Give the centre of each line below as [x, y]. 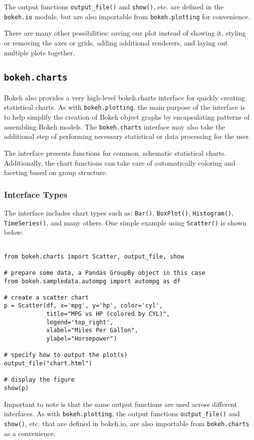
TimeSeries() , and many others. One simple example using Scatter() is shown [125, 222]
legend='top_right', [80, 322]
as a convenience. [30, 433]
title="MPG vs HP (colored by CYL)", [108, 314]
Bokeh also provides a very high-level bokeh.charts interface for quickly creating [125, 97]
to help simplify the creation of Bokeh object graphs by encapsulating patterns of [127, 117]
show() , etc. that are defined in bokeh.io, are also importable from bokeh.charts [127, 423]
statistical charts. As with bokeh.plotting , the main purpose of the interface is [125, 107]
